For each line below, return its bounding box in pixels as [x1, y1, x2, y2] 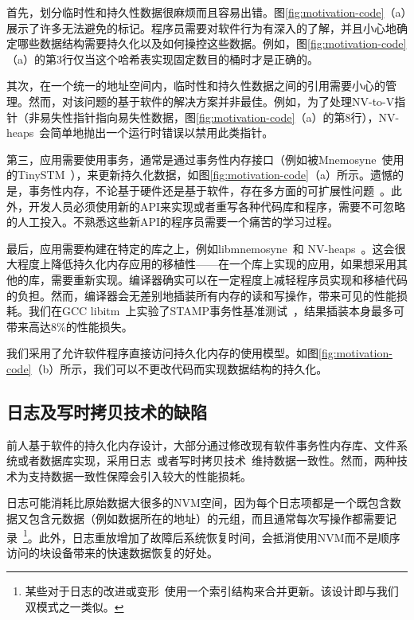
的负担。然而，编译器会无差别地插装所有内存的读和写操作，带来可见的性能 [6, 287, 396, 303]
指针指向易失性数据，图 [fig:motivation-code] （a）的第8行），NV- [72, 108, 400, 125]
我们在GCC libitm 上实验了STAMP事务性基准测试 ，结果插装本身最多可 [28, 302, 405, 319]
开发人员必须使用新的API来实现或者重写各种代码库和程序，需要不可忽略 [28, 197, 406, 214]
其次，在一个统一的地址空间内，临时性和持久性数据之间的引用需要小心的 [6, 77, 385, 94]
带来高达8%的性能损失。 [6, 318, 133, 334]
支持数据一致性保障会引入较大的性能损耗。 [28, 467, 252, 484]
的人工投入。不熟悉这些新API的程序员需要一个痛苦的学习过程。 [6, 213, 339, 230]
